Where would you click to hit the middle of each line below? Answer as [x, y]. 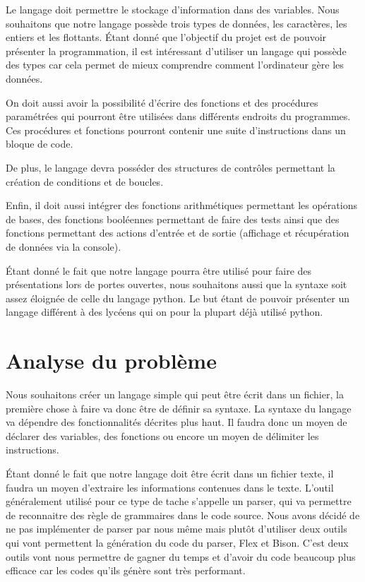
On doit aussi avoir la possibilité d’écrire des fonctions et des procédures [162, 102]
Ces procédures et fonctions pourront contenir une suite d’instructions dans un [176, 130]
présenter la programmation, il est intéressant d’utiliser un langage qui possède [176, 51]
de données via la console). [64, 246]
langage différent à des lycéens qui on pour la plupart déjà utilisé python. [164, 312]
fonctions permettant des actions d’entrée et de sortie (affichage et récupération [178, 233]
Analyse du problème [111, 361]
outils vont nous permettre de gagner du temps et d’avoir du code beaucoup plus [181, 556]
